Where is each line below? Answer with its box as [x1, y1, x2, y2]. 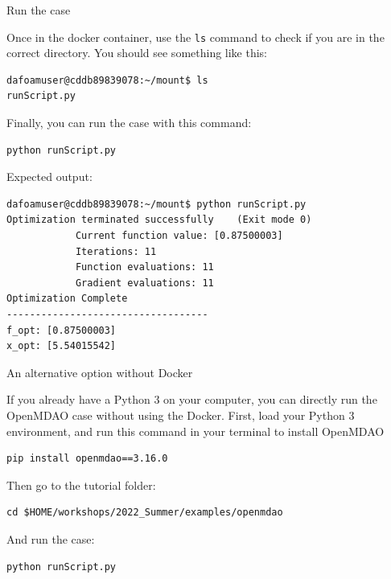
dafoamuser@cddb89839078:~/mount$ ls [6, 74, 208, 86]
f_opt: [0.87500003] [6, 324, 117, 336]
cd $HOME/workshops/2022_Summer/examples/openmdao [6, 507, 283, 519]
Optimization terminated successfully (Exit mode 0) [6, 214, 312, 226]
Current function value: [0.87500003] [75, 230, 283, 241]
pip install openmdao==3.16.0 [6, 453, 168, 465]
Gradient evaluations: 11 [75, 277, 214, 289]
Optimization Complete [6, 293, 128, 305]
